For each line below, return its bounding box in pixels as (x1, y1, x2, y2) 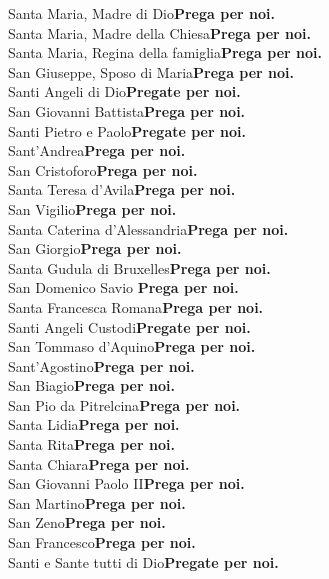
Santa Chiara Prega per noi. (8, 453, 190, 474)
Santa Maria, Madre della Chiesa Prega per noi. (8, 22, 311, 43)
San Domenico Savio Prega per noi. (8, 277, 239, 298)
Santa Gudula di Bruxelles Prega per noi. (8, 257, 271, 278)
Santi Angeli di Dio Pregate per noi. (8, 81, 241, 102)
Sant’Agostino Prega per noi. (8, 355, 195, 376)
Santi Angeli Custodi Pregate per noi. (8, 316, 251, 337)
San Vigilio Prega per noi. (8, 198, 177, 219)
